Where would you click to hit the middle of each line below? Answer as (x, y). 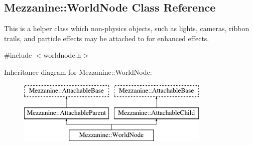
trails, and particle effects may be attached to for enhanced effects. (107, 38)
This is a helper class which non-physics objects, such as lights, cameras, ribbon (127, 28)
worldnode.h (62, 55)
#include (18, 55)
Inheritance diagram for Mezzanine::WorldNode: (78, 71)
